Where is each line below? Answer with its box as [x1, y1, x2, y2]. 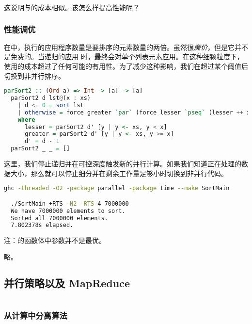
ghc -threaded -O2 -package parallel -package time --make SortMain [4, 185, 230, 192]
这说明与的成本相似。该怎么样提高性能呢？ [4, 2, 140, 12]
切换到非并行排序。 [4, 70, 65, 81]
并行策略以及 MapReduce [4, 275, 130, 290]
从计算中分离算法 [4, 309, 67, 321]
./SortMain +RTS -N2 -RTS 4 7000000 [11, 200, 129, 207]
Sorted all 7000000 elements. [11, 214, 108, 222]
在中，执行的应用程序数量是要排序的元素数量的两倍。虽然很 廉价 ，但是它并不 [4, 42, 248, 52]
